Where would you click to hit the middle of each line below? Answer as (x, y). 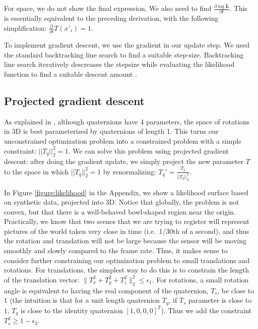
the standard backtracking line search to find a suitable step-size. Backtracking (124, 54)
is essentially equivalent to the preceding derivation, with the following (111, 18)
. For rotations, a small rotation (200, 279)
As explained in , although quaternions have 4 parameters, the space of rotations (127, 121)
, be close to (236, 290)
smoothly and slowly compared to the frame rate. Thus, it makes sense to (116, 250)
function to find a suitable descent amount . (71, 74)
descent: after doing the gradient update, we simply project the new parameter (124, 161)
